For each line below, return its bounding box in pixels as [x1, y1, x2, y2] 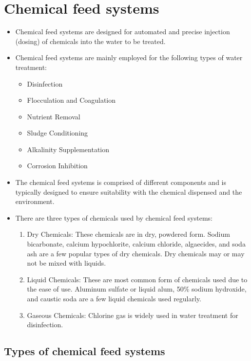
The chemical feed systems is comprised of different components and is [15, 177, 227, 187]
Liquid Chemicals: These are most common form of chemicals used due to [27, 274, 248, 284]
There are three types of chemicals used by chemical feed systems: [15, 212, 212, 223]
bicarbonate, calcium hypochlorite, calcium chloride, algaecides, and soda [27, 239, 246, 249]
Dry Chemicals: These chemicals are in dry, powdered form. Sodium [27, 229, 230, 239]
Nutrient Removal [27, 111, 80, 121]
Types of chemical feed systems [4, 343, 165, 359]
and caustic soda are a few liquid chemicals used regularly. [27, 293, 202, 303]
